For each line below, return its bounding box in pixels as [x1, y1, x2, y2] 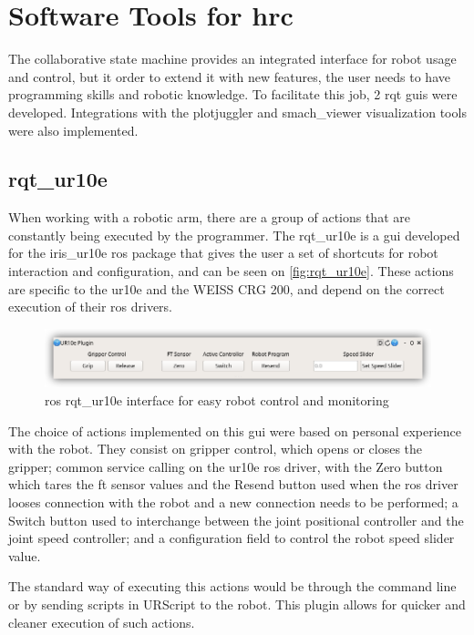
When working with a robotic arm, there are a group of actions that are [8, 208, 410, 227]
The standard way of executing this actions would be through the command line [8, 577, 457, 596]
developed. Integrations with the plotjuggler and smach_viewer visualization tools [8, 102, 467, 121]
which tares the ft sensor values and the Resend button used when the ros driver [8, 475, 459, 494]
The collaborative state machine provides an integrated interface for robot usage [8, 49, 457, 68]
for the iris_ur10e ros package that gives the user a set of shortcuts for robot [8, 243, 438, 262]
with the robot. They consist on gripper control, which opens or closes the [8, 439, 423, 458]
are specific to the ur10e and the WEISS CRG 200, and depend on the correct [8, 279, 445, 298]
